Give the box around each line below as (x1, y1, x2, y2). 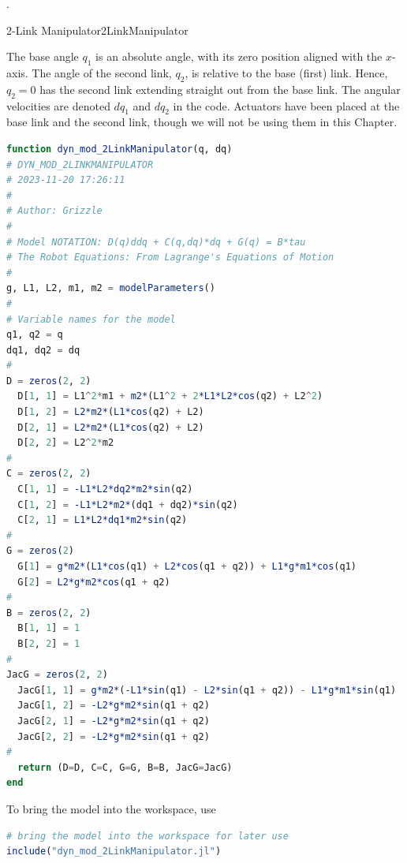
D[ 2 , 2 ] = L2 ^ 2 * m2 (17, 437, 114, 449)
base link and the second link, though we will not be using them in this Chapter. (6, 114, 398, 130)
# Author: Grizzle (6, 205, 103, 217)
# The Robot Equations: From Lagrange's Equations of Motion (6, 252, 334, 263)
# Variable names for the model (6, 313, 176, 325)
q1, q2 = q (6, 329, 63, 341)
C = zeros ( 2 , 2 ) (6, 468, 91, 480)
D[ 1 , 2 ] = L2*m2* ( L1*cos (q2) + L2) (17, 406, 204, 418)
